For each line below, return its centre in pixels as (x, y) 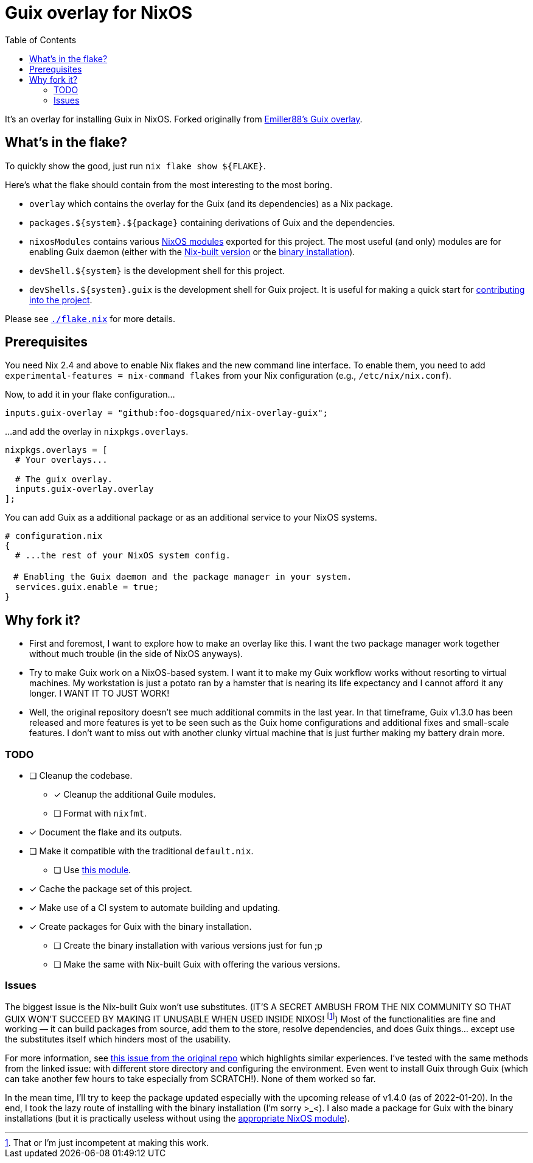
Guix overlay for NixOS (99, 13)
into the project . (61, 300)
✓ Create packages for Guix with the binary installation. (141, 927)
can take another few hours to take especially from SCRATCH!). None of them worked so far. (190, 1079)
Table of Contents (41, 40)
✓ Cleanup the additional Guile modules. (135, 795)
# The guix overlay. (64, 480)
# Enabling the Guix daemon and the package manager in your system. (183, 577)
